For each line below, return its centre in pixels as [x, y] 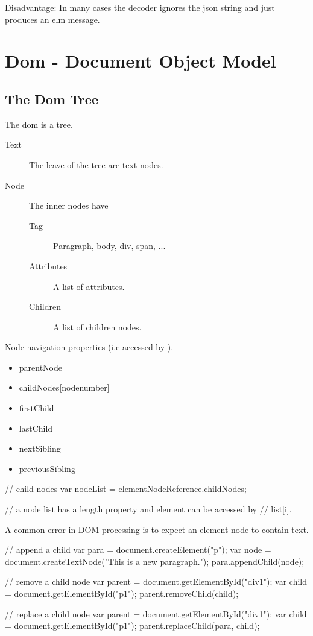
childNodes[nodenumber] [64, 387]
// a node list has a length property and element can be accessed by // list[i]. [148, 509]
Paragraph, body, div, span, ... [109, 246]
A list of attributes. [89, 286]
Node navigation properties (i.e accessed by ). [89, 347]
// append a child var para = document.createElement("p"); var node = [138, 549]
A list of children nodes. [97, 326]
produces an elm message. [52, 19]
